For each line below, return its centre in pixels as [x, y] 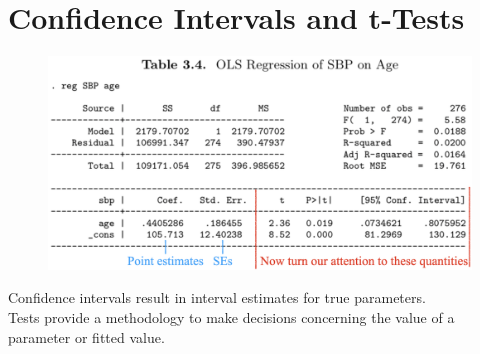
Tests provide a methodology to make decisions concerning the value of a [231, 316]
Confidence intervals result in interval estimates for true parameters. [217, 297]
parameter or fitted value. [86, 336]
